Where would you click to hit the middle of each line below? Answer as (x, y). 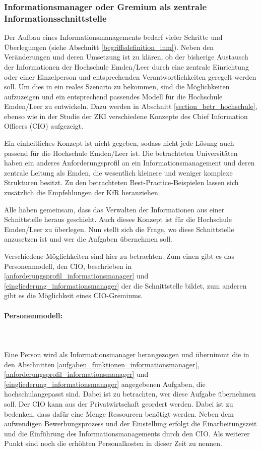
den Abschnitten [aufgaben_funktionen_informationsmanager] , (102, 364)
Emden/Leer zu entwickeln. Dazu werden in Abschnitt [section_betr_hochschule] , (131, 106)
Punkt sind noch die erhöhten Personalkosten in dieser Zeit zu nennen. (113, 443)
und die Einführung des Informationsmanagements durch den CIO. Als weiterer (127, 433)
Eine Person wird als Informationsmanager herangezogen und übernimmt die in (127, 354)
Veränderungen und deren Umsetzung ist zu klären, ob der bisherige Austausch (126, 57)
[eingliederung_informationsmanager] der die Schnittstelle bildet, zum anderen (125, 285)
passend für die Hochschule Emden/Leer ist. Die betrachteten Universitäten (121, 153)
